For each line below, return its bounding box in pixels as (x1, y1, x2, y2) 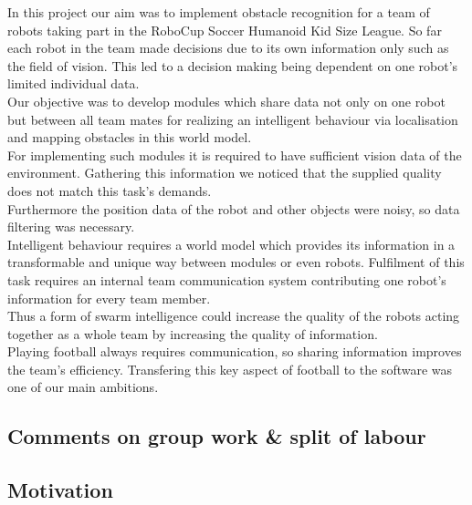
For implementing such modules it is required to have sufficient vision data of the (7, 145, 462, 164)
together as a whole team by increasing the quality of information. (7, 324, 378, 343)
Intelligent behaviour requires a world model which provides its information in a (7, 234, 456, 253)
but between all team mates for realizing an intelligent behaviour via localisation (7, 109, 458, 129)
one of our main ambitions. (7, 377, 159, 397)
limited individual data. (7, 74, 140, 93)
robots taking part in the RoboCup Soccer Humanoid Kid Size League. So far (7, 20, 442, 39)
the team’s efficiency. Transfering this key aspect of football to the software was (7, 359, 453, 378)
